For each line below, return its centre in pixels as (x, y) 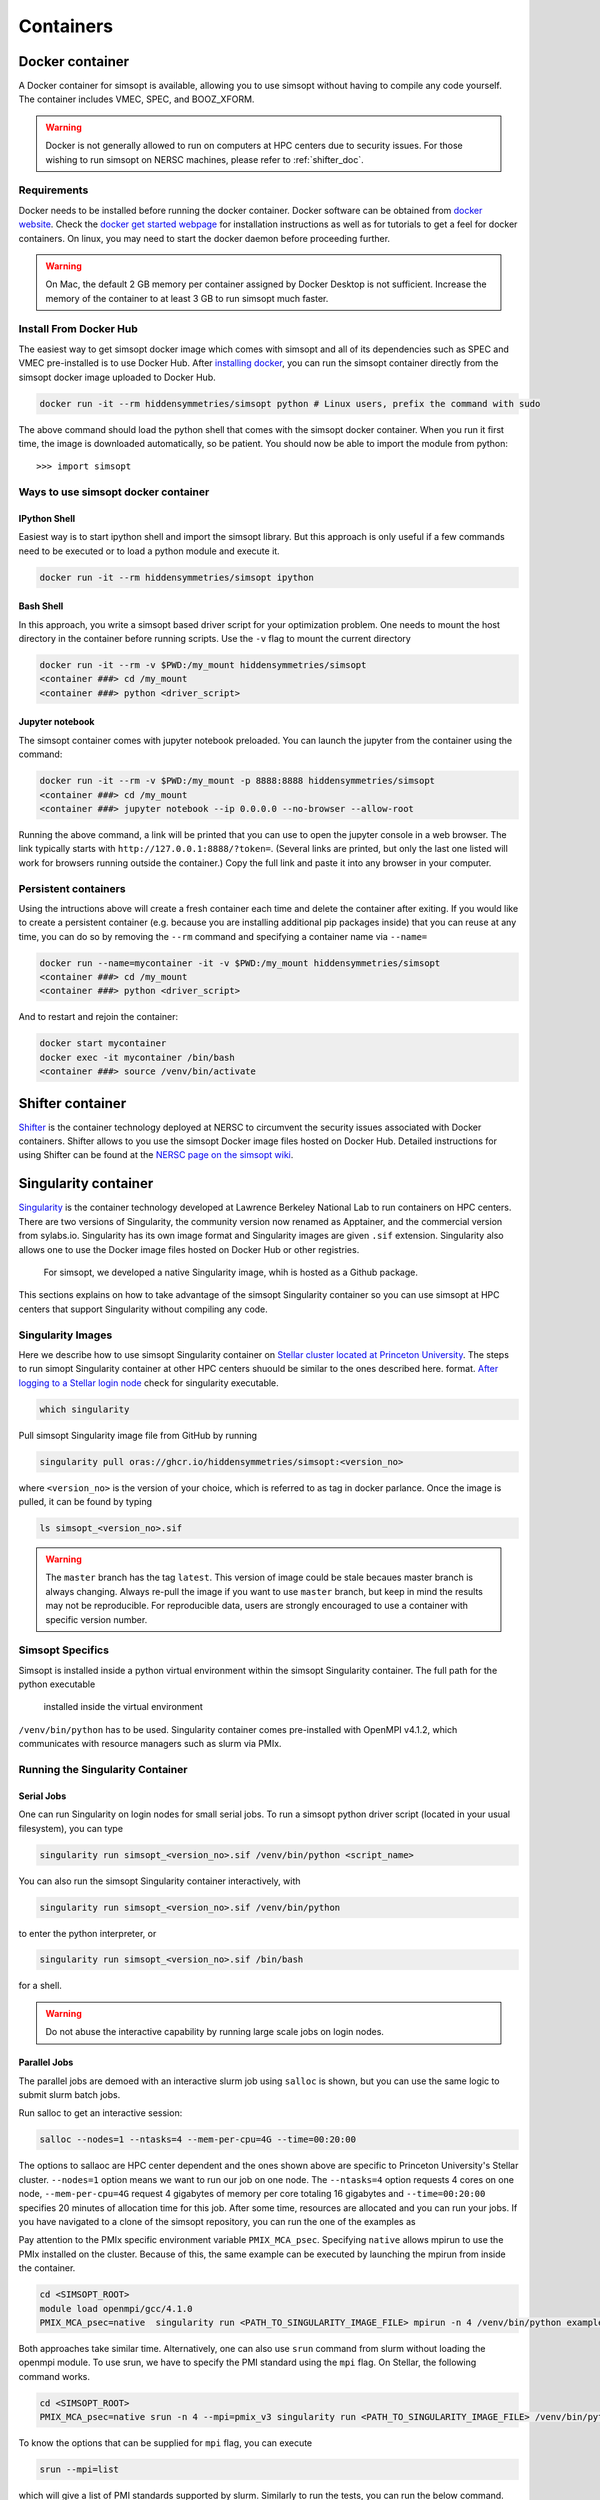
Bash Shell (41, 606)
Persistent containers (72, 888)
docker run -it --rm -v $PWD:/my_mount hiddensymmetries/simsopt (203, 665)
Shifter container (72, 1103)
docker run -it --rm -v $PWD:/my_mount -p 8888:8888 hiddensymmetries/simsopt (237, 781)
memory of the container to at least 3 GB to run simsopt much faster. (187, 298)
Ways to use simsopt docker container (114, 492)
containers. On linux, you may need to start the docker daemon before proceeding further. (204, 238)
